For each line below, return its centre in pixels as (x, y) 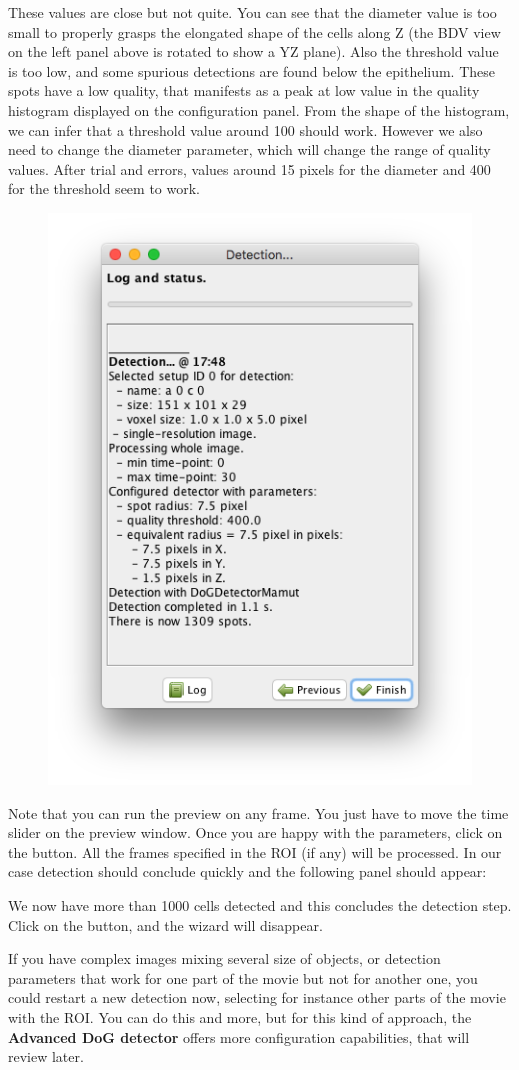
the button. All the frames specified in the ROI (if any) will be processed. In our (255, 851)
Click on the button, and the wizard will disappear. (165, 924)
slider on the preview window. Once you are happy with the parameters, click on (255, 832)
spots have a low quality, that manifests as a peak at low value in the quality (244, 90)
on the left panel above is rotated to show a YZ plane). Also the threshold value (253, 51)
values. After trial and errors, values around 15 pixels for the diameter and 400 (249, 168)
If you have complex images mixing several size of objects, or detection (224, 958)
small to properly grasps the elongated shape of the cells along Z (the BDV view (254, 31)
